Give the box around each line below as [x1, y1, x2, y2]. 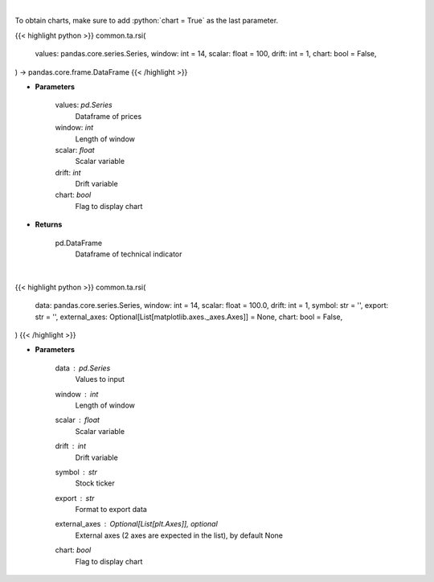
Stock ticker [75, 478, 116, 488]
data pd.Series [55, 363, 111, 373]
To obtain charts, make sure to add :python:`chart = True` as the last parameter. [14, 16, 279, 26]
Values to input [75, 375, 125, 384]
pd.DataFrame [55, 238, 103, 248]
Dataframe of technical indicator [75, 249, 182, 259]
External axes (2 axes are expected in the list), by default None [75, 531, 283, 540]
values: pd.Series [55, 100, 113, 110]
